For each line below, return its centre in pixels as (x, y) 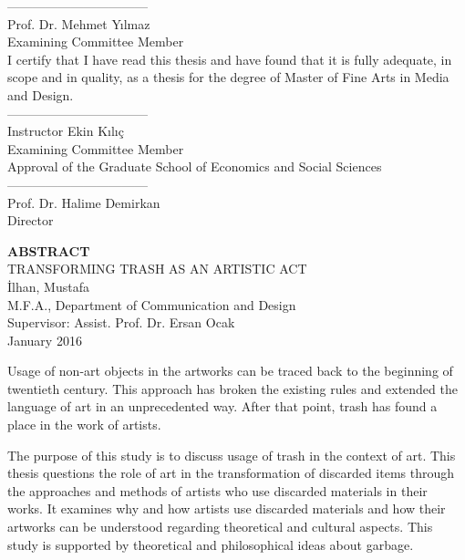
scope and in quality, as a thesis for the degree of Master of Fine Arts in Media (228, 77)
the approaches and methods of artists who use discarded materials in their (217, 490)
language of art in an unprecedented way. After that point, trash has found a (222, 406)
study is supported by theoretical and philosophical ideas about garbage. (211, 544)
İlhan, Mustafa (48, 286)
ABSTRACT (49, 250)
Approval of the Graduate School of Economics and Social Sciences (195, 166)
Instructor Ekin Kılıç (66, 131)
